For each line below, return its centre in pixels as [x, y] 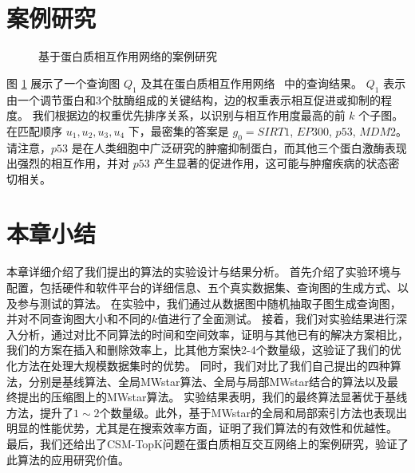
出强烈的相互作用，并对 [68, 163]
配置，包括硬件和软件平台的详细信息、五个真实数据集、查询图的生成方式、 [202, 287]
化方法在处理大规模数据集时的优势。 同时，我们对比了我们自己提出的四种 [198, 365]
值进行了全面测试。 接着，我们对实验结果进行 [277, 319]
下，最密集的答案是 [178, 130]
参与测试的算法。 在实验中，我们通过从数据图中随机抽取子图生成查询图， [209, 303]
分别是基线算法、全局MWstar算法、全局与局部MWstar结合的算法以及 [208, 381]
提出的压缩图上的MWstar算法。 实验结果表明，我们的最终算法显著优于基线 [212, 397]
